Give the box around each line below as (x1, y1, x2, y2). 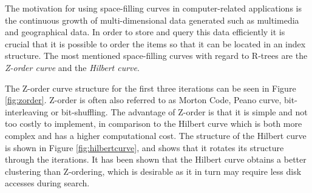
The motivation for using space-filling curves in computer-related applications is (5, 2, 302, 14)
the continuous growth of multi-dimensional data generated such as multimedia (5, 13, 299, 26)
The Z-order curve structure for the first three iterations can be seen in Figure (5, 81, 296, 94)
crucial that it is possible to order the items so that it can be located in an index (5, 37, 306, 50)
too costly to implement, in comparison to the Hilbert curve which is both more (5, 117, 302, 130)
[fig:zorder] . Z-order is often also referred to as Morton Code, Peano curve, (5, 93, 282, 106)
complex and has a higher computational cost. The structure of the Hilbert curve (5, 129, 307, 141)
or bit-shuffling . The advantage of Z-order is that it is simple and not (50, 105, 308, 118)
